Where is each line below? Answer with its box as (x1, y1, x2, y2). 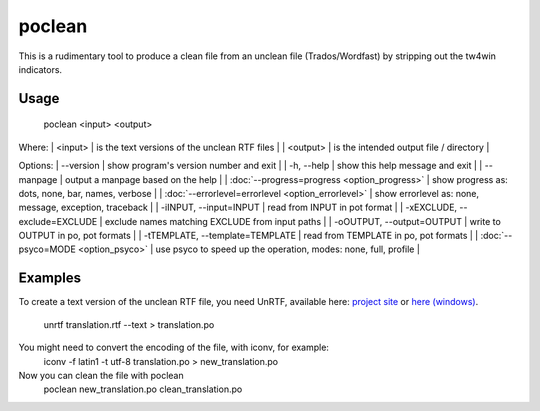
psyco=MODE (18, 243, 77, 255)
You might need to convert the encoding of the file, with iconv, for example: (18, 341, 330, 354)
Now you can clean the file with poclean (18, 369, 184, 381)
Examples (18, 270, 82, 287)
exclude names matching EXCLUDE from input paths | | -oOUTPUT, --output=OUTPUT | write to (104, 215, 502, 227)
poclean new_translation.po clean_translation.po (43, 383, 243, 395)
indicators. (18, 63, 63, 75)
